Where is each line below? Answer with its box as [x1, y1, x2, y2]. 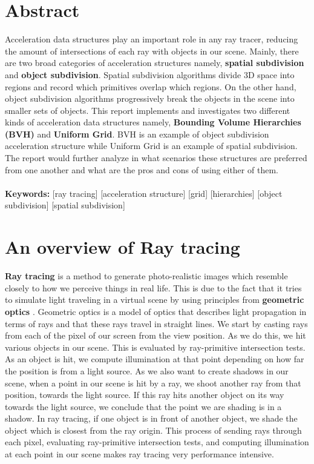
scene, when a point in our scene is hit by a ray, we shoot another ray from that [5, 376, 301, 389]
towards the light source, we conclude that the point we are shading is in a [5, 400, 282, 413]
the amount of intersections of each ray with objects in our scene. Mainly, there [5, 44, 299, 57]
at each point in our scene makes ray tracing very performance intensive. [5, 448, 274, 460]
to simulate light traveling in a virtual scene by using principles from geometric [5, 293, 304, 306]
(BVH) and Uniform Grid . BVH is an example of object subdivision [5, 127, 269, 140]
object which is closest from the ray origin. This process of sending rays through [5, 423, 302, 436]
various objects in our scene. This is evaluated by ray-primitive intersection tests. [5, 340, 306, 353]
